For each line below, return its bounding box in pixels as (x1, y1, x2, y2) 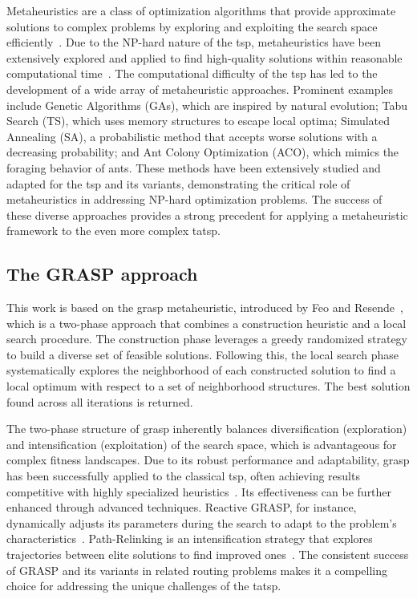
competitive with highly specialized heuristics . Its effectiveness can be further (6, 483, 392, 500)
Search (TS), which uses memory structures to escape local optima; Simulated (6, 112, 391, 129)
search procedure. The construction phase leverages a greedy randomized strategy (6, 330, 407, 347)
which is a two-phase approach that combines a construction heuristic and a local (6, 314, 407, 331)
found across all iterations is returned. (6, 393, 193, 410)
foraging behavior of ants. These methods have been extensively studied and (6, 159, 381, 176)
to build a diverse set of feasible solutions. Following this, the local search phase (6, 346, 399, 362)
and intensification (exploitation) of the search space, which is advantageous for (6, 435, 397, 452)
